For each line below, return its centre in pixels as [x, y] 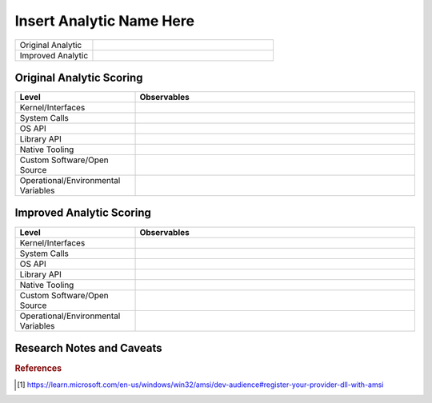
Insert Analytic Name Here [105, 21]
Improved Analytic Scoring [83, 213]
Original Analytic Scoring [79, 77]
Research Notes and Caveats [89, 348]
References [38, 369]
